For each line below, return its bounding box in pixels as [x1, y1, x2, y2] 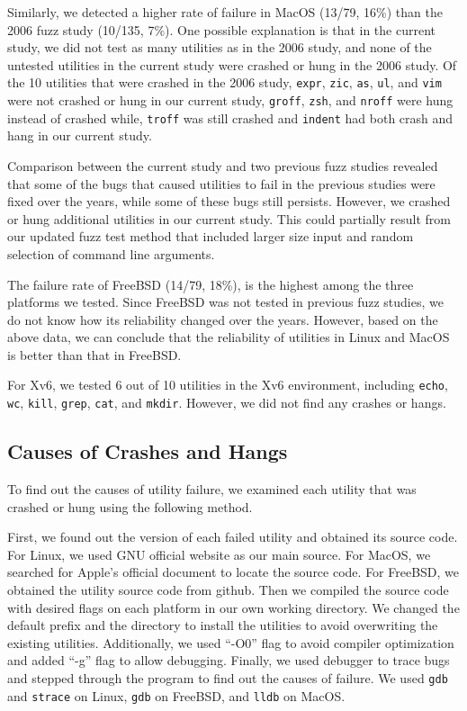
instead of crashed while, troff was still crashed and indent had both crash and [7, 108, 454, 127]
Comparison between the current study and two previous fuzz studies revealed [7, 156, 438, 175]
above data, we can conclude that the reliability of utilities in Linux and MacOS [7, 328, 450, 346]
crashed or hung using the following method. [7, 497, 253, 516]
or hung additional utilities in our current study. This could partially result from [7, 209, 452, 228]
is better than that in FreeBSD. [7, 345, 182, 364]
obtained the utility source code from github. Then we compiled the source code [7, 580, 449, 598]
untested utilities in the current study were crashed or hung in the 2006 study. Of [7, 55, 457, 74]
